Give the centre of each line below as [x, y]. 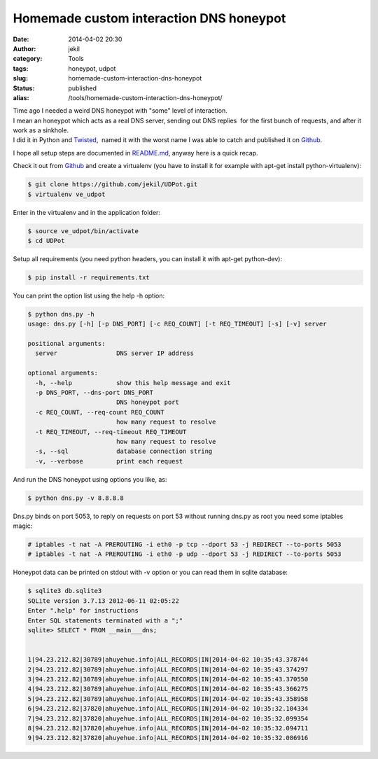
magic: [23, 526]
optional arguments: [63, 373]
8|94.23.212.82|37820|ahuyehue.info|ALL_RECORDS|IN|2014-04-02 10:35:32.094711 [168, 728]
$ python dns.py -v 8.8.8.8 [76, 498]
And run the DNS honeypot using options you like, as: [90, 479]
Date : [21, 39]
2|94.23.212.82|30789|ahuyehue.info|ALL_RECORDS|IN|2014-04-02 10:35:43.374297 [168, 669]
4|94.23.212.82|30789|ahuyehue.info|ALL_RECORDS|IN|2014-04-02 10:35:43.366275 [168, 689]
